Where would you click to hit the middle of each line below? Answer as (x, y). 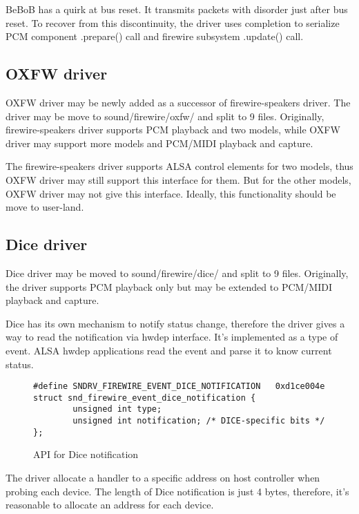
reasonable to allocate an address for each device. (110, 505)
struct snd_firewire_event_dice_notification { (145, 398)
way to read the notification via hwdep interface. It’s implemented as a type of (172, 337)
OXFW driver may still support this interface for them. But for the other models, (178, 179)
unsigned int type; (117, 409)
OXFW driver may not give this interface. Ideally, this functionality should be (171, 193)
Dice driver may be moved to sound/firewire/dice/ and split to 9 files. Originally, (177, 273)
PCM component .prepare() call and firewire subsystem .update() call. (155, 36)
